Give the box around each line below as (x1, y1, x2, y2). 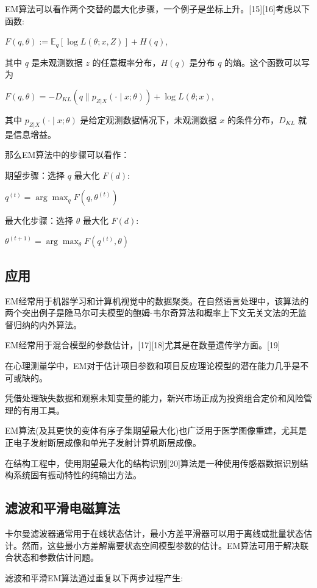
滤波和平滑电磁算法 (5, 498, 120, 517)
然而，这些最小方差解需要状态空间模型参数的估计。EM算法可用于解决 (21, 539, 301, 551)
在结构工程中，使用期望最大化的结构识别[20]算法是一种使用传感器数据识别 (5, 456, 300, 469)
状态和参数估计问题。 (13, 551, 99, 564)
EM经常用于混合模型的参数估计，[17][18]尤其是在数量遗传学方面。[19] (5, 339, 280, 351)
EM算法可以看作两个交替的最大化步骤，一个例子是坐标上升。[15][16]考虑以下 (5, 2, 310, 15)
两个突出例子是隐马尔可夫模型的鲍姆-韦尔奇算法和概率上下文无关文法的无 (5, 306, 298, 319)
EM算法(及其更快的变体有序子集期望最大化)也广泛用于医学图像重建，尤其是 (5, 424, 307, 437)
